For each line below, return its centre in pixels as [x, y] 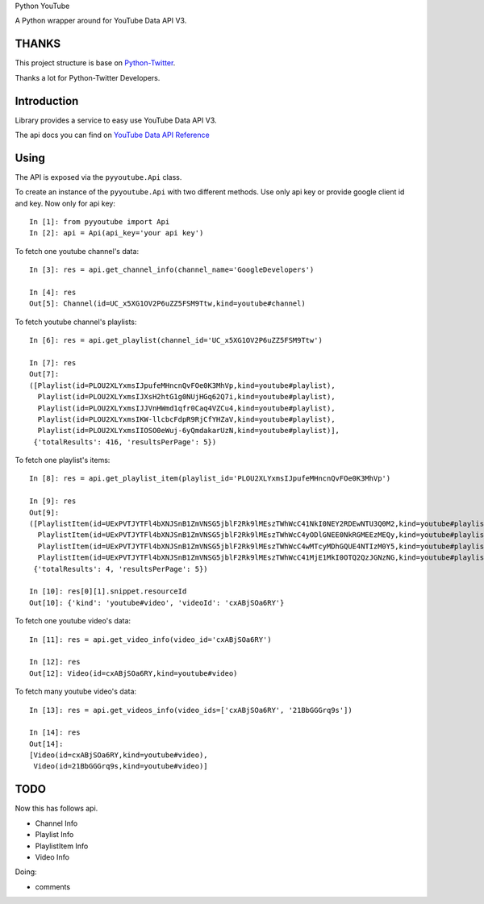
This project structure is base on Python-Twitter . [95, 63]
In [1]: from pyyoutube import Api [100, 222]
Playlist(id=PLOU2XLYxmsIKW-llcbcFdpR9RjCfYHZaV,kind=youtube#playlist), [186, 419]
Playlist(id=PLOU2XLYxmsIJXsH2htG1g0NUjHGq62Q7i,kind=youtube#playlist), [186, 397]
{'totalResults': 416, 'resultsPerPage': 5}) [125, 442]
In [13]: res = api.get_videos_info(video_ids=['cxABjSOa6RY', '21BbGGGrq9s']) [191, 710]
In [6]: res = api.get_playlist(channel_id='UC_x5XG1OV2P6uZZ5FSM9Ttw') [176, 340]
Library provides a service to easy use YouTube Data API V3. [116, 120]
